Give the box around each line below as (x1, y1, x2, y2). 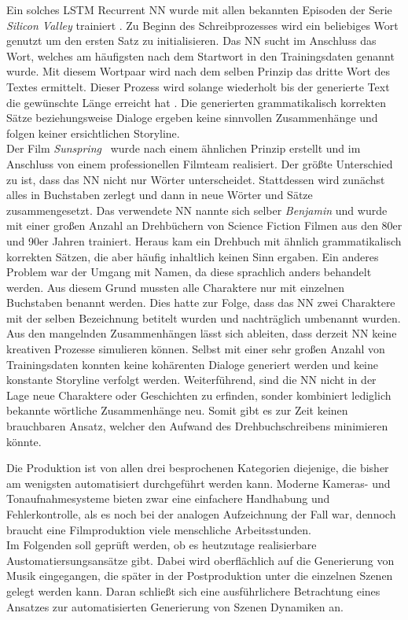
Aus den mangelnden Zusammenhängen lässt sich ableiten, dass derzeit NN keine (6, 325, 397, 341)
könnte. (6, 433, 42, 449)
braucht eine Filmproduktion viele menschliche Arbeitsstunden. (6, 521, 311, 537)
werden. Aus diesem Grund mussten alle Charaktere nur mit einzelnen (6, 279, 344, 295)
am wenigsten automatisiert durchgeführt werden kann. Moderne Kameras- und (6, 474, 391, 491)
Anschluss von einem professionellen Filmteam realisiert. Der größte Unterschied (6, 155, 393, 172)
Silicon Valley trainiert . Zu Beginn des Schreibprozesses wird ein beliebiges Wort (6, 17, 399, 33)
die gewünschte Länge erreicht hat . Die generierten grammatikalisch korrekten (6, 94, 387, 110)
